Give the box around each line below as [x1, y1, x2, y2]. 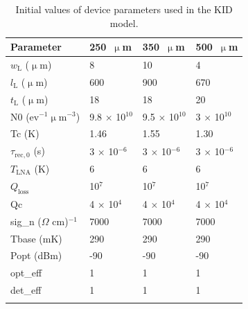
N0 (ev [10, 109, 39, 123]
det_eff [10, 283, 42, 297]
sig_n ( [10, 213, 42, 228]
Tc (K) [10, 126, 39, 141]
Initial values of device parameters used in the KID [15, 2, 233, 16]
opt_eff [10, 265, 42, 280]
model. [109, 15, 139, 30]
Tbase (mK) [10, 231, 62, 245]
